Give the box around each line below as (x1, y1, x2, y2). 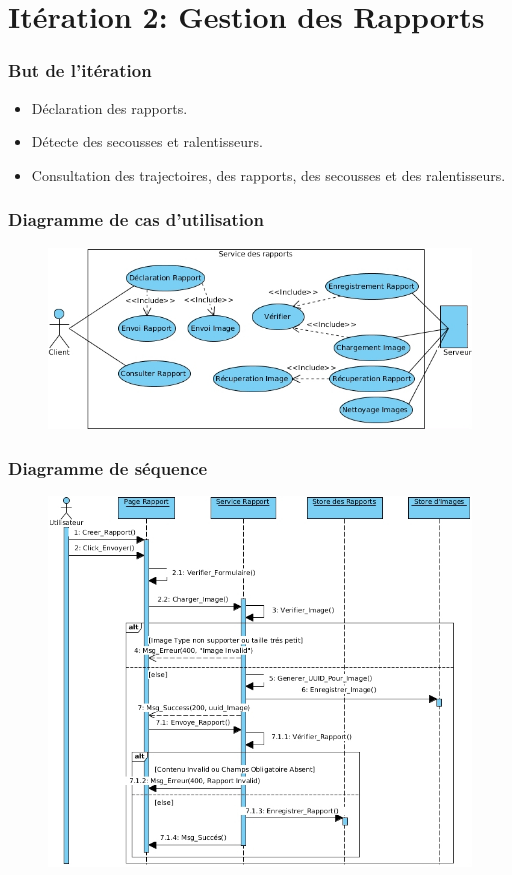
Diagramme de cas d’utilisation (8, 207, 264, 232)
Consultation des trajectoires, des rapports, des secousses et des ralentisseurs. (31, 164, 506, 185)
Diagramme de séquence (8, 455, 208, 480)
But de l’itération (8, 58, 152, 83)
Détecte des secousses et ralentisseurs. (31, 131, 263, 152)
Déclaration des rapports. (31, 97, 188, 118)
